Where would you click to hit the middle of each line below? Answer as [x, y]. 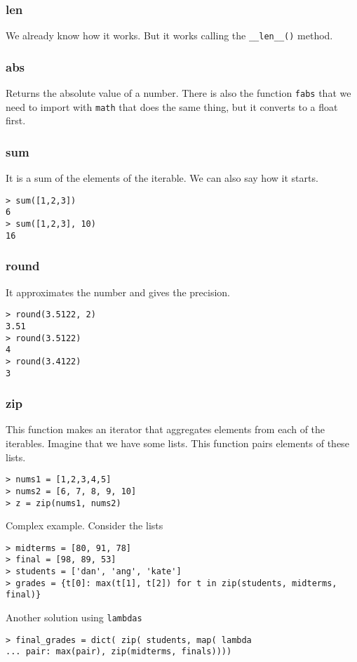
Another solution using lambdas [74, 617]
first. [16, 120]
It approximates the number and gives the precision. [118, 292]
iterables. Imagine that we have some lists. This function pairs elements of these [177, 443]
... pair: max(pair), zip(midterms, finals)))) [119, 652]
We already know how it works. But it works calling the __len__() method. [169, 35]
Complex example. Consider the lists [85, 525]
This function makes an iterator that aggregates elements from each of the [166, 429]
